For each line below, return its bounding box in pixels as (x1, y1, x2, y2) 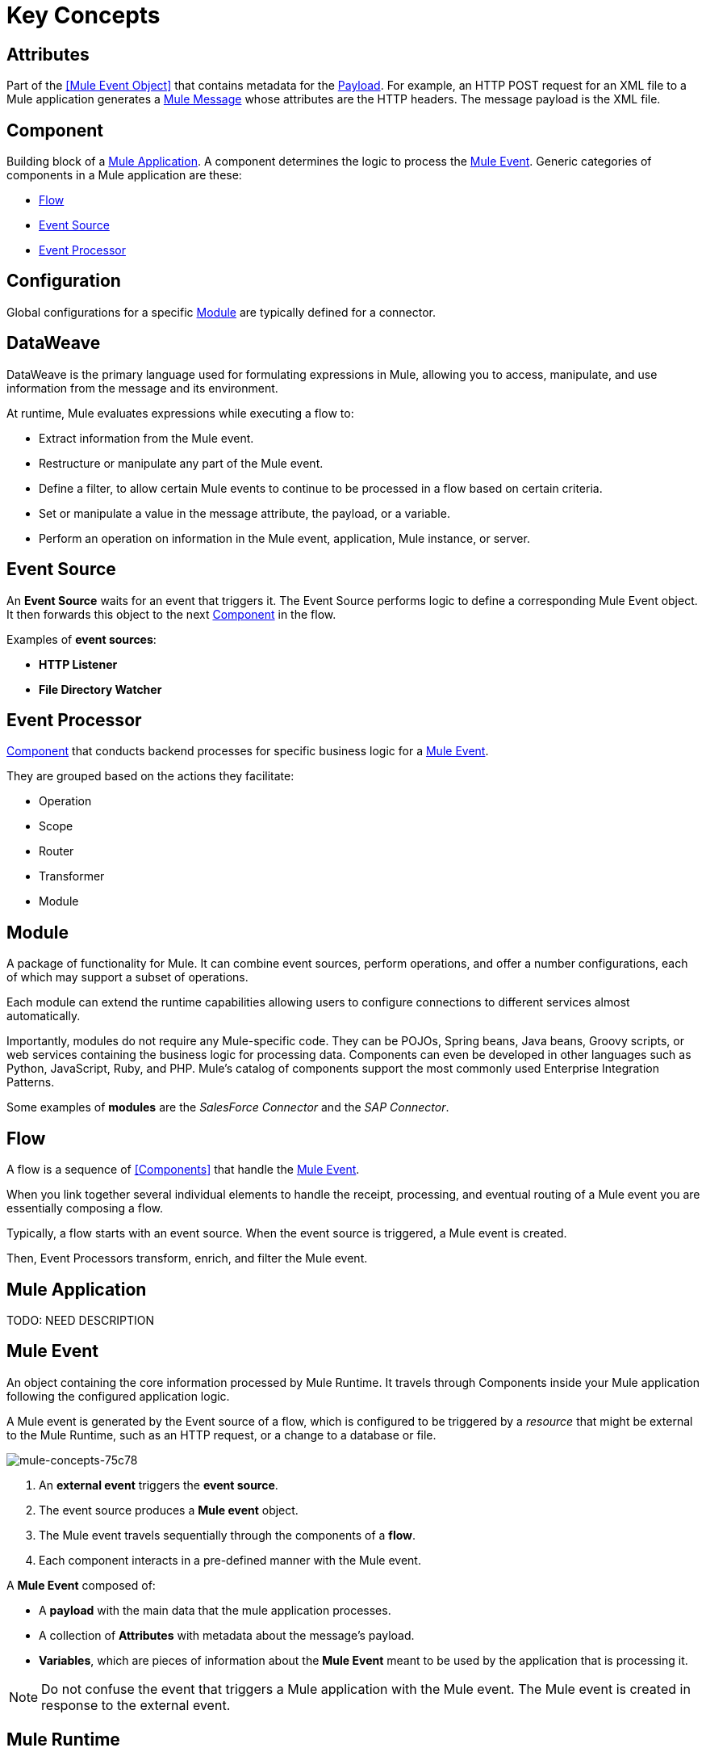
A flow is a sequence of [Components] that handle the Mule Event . (6, 1162, 360, 1177)
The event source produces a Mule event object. (39, 1502, 299, 1517)
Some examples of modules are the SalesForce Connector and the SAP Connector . (6, 1100, 449, 1115)
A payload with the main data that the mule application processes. (39, 1603, 391, 1617)
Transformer (39, 869, 105, 884)
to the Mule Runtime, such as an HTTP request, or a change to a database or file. (6, 1427, 437, 1442)
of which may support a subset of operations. (6, 970, 249, 985)
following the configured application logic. (6, 1389, 230, 1403)
